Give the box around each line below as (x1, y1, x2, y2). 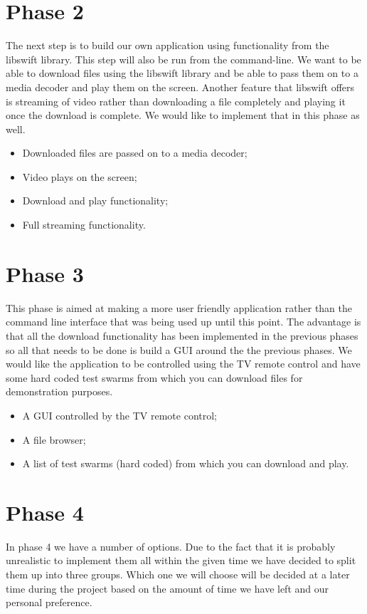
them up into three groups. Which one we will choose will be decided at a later (6, 567, 350, 582)
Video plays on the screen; (22, 169, 137, 184)
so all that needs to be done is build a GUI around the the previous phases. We (6, 342, 352, 357)
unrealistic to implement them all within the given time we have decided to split (6, 553, 356, 568)
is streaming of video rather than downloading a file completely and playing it (6, 93, 346, 108)
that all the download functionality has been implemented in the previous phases (6, 328, 358, 343)
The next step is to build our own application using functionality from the (6, 38, 329, 53)
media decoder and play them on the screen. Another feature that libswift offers (6, 79, 355, 94)
